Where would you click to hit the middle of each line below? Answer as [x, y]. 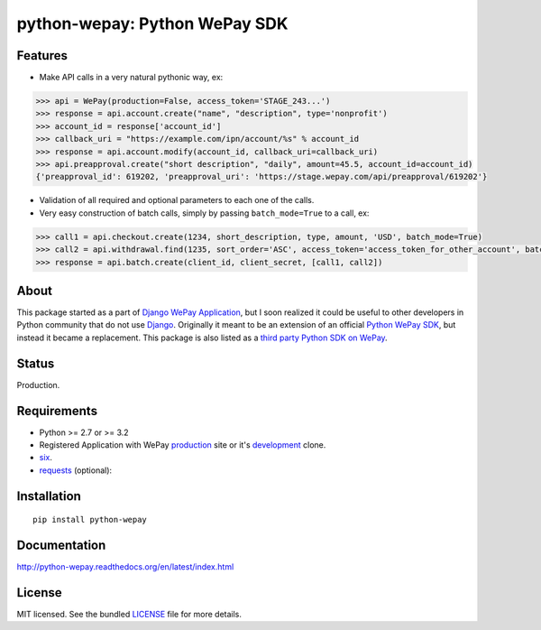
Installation [49, 496]
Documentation [61, 546]
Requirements [57, 411]
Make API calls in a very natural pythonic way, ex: [131, 78]
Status [36, 363]
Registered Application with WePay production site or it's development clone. [183, 445]
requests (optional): [76, 470]
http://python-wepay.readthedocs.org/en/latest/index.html [125, 567]
